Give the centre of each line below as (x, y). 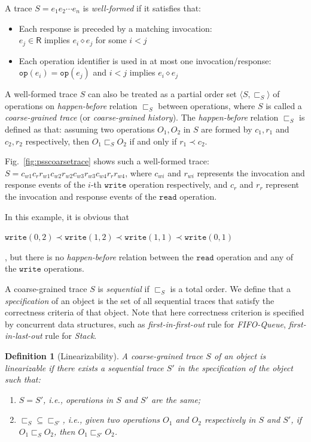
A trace (19, 8)
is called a (284, 105)
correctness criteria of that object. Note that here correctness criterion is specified (155, 312)
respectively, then (57, 141)
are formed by (227, 129)
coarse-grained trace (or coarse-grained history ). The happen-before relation (142, 117)
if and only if (153, 141)
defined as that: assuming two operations (80, 129)
